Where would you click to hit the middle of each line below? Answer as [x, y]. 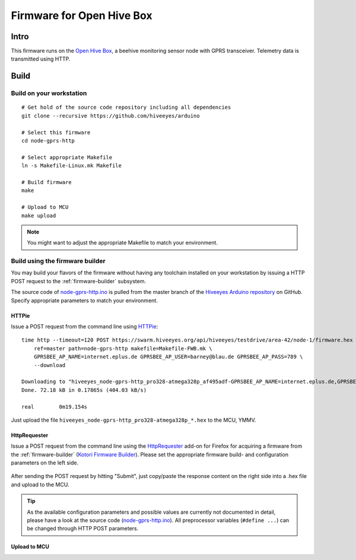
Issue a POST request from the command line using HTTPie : [85, 326]
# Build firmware [47, 182]
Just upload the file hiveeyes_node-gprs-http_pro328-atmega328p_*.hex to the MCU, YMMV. [133, 420]
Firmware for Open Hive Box [82, 15]
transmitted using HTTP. [41, 59]
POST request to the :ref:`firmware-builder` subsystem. [79, 281]
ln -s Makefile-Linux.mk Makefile [71, 166]
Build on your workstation [49, 93]
